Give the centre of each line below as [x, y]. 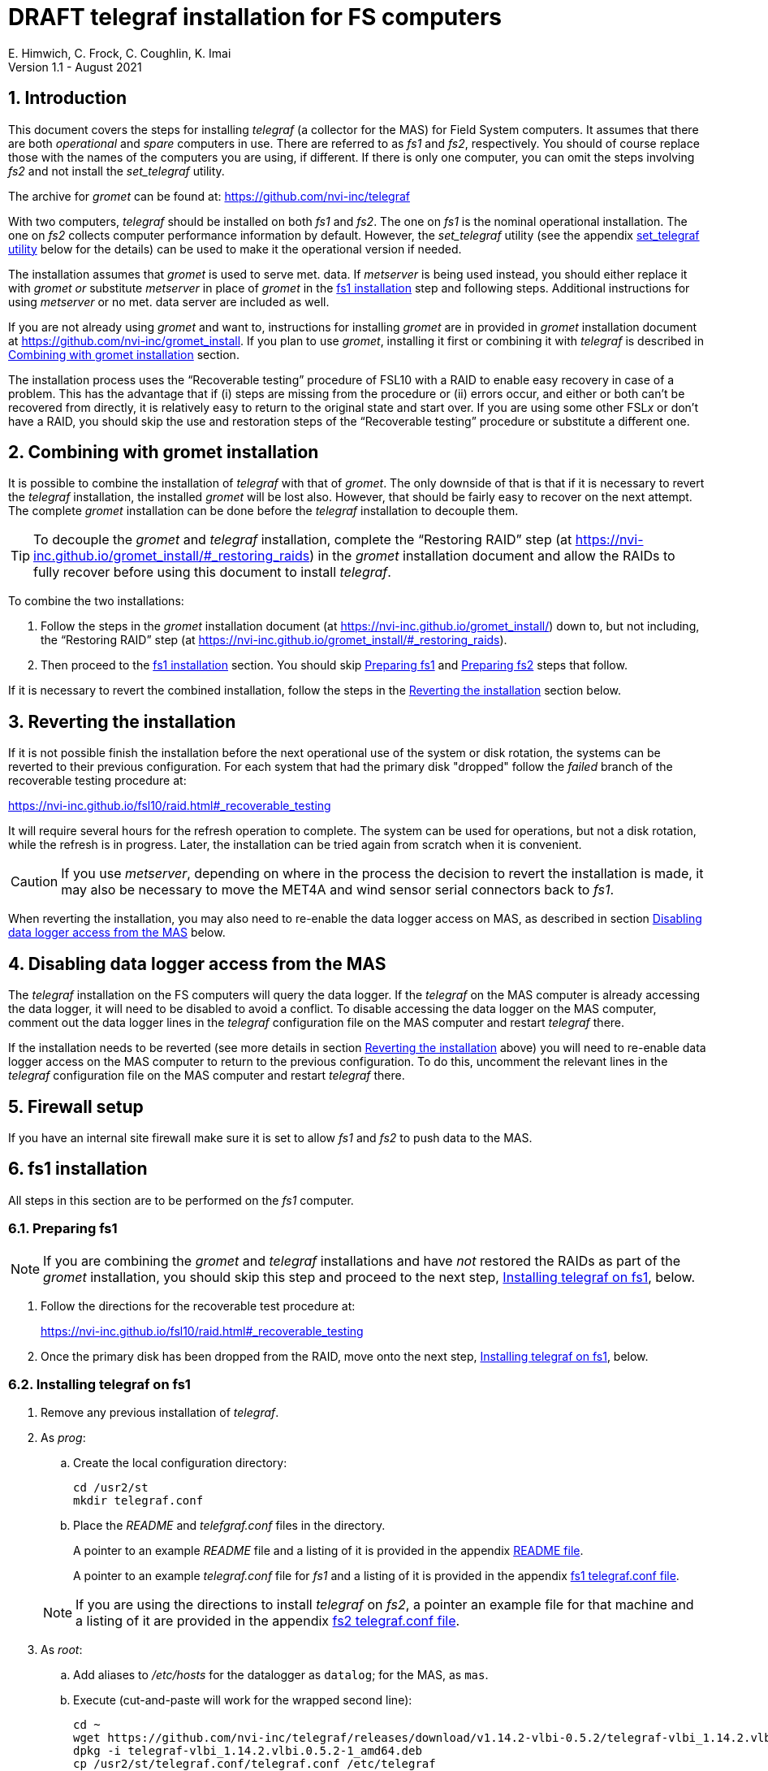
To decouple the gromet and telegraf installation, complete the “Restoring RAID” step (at [303, 540]
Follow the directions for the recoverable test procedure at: [198, 1306]
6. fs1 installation [78, 1169]
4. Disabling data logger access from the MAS [197, 963]
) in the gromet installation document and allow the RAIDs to [492, 556]
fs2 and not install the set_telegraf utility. [116, 171]
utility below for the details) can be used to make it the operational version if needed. [235, 249]
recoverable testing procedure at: [97, 781]
